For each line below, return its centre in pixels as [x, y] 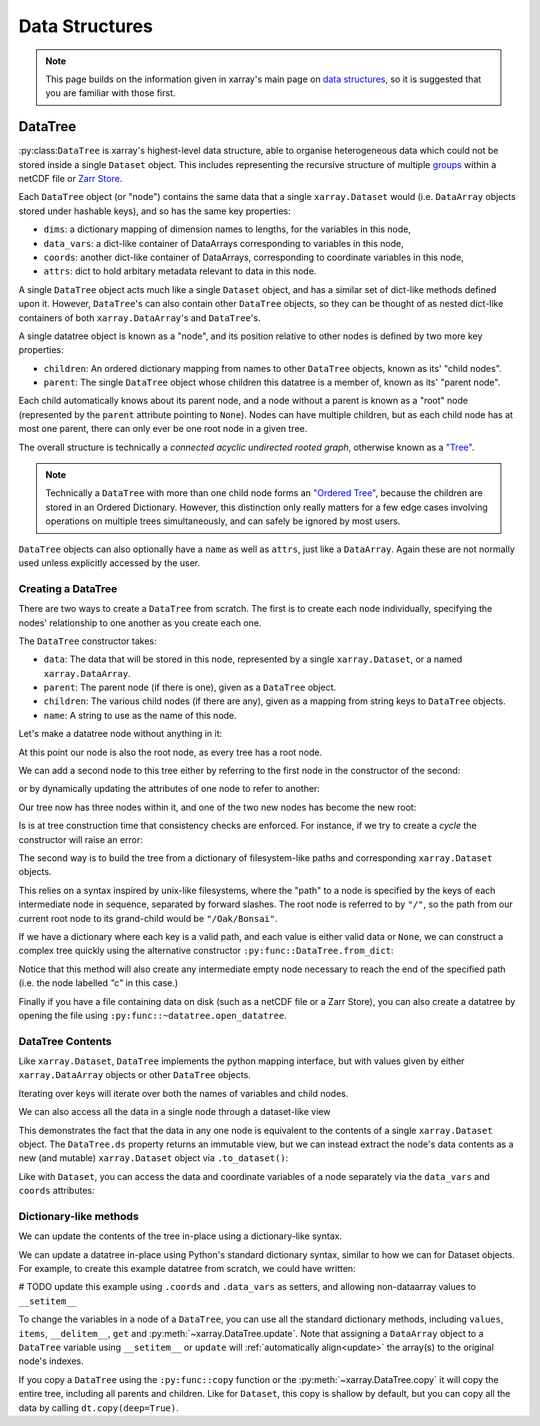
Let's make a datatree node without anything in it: [120, 734]
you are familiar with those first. [110, 93]
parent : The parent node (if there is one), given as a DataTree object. [190, 687]
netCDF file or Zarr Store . [70, 179]
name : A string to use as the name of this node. [140, 715]
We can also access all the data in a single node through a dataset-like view [174, 1112]
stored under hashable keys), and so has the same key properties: [155, 211]
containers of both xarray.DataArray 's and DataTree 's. [139, 317]
